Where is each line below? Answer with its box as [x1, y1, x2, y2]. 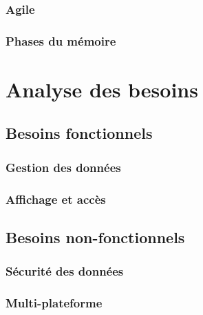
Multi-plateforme [6, 294, 103, 312]
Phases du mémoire [6, 32, 116, 49]
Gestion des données [6, 158, 121, 175]
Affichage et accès [6, 190, 106, 207]
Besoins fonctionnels [6, 122, 153, 144]
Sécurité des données [6, 262, 124, 280]
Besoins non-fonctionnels [6, 226, 185, 247]
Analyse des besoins [6, 75, 198, 103]
